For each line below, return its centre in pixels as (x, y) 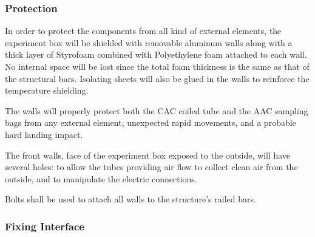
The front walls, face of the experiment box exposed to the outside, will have (148, 155)
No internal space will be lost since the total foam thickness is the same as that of (157, 66)
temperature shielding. (47, 90)
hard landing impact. (44, 134)
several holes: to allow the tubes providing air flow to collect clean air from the (151, 167)
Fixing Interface (45, 226)
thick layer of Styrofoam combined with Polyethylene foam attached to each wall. (156, 54)
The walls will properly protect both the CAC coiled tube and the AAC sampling (157, 110)
